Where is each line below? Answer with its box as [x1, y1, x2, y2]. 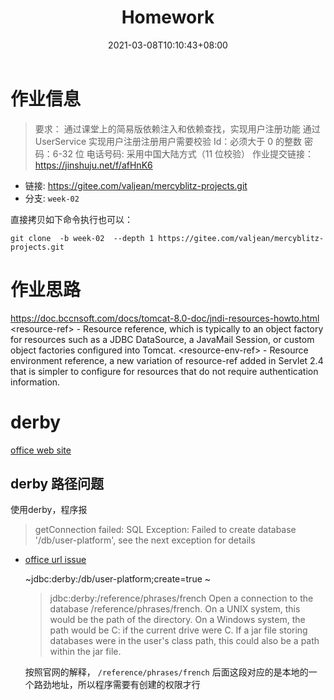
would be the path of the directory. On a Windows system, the [49, 614, 306, 626]
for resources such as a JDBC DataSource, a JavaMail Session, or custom [10, 333, 315, 345]
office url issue [24, 554, 87, 566]
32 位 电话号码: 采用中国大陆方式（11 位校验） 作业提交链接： [61, 147, 315, 160]
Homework [121, 6, 215, 29]
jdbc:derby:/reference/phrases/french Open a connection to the [49, 592, 314, 605]
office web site [10, 444, 72, 456]
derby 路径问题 [10, 475, 105, 492]
